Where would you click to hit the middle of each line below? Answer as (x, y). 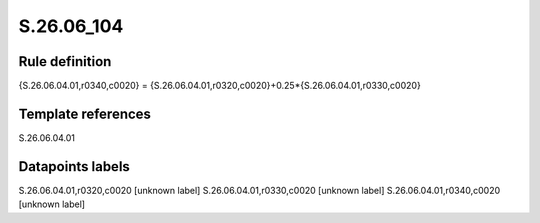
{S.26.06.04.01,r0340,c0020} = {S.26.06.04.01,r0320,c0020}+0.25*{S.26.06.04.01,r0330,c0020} (220, 86)
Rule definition (65, 61)
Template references (85, 113)
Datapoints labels (74, 166)
